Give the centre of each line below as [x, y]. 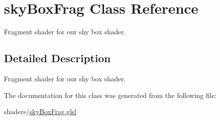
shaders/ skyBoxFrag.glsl [40, 111]
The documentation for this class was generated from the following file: [110, 95]
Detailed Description [57, 58]
